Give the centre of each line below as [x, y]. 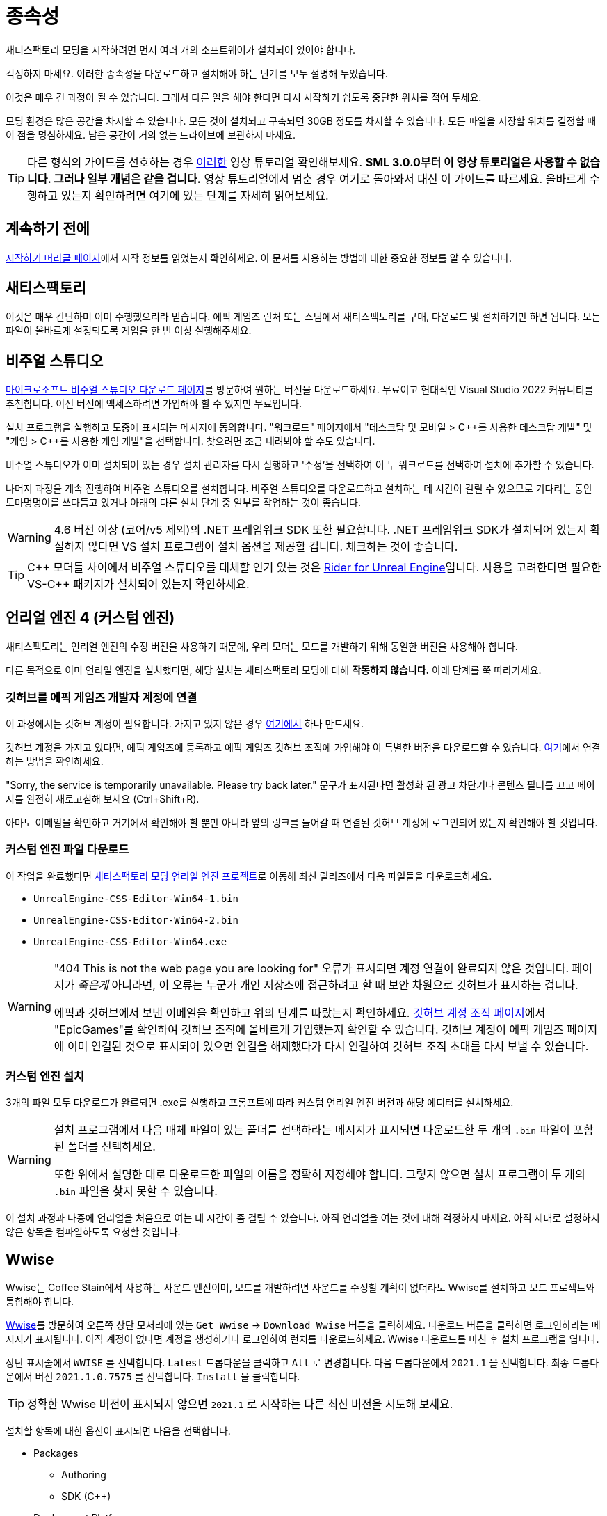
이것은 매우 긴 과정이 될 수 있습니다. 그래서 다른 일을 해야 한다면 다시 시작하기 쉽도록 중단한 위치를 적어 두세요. [244, 97]
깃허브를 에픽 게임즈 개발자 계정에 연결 [102, 697]
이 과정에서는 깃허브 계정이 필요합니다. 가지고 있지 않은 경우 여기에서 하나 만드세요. [185, 723]
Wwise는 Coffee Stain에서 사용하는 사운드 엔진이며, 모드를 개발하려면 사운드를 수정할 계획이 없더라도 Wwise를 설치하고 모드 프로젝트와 [300, 1288]
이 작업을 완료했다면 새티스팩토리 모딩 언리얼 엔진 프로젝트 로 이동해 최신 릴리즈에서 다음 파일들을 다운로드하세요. [249, 876]
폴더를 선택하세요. [112, 1147]
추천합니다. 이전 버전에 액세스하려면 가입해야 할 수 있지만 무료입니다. [154, 404]
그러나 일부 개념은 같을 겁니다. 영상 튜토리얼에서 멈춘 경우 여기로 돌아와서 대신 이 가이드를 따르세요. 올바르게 [320, 179]
